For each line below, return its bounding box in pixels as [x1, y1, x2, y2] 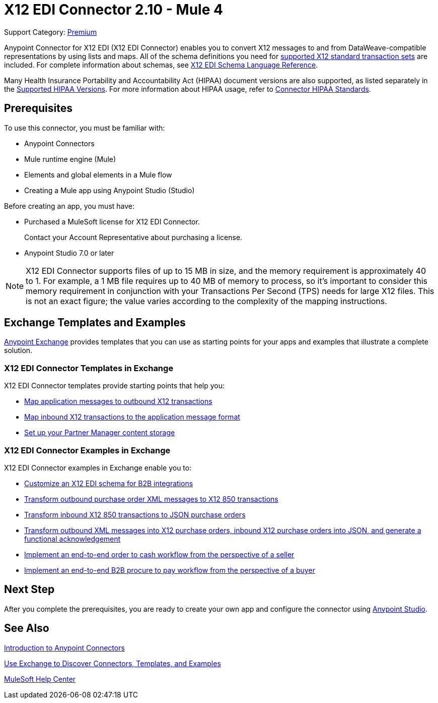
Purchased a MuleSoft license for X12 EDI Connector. [24, 217, 200, 226]
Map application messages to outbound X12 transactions [24, 397, 212, 406]
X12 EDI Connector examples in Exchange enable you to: [4, 463, 192, 472]
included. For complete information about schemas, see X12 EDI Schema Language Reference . [4, 60, 318, 69]
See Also [4, 622, 49, 635]
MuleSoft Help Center [4, 674, 76, 683]
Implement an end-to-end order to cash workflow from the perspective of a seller [24, 550, 295, 559]
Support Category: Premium [4, 27, 97, 36]
